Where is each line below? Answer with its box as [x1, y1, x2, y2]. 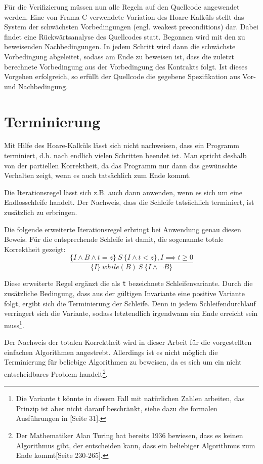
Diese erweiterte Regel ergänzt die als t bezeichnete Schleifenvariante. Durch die [4, 278, 253, 289]
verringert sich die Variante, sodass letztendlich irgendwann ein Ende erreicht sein [4, 308, 258, 318]
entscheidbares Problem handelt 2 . [4, 367, 108, 379]
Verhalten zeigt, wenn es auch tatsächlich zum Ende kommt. [4, 170, 191, 181]
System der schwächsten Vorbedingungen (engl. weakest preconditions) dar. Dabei [4, 21, 258, 32]
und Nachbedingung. [4, 81, 68, 91]
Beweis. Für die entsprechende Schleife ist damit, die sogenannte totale [4, 234, 224, 244]
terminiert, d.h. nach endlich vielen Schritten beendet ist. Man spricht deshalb [4, 150, 247, 161]
